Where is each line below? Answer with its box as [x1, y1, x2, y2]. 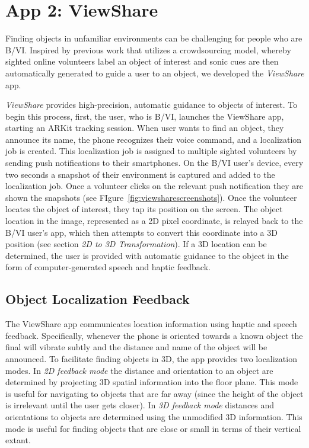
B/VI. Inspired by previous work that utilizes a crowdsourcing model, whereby [5, 43, 291, 56]
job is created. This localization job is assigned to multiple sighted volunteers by [5, 145, 297, 157]
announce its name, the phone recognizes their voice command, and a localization [5, 133, 302, 145]
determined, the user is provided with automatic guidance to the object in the [5, 249, 289, 261]
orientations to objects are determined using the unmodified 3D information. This [5, 410, 302, 423]
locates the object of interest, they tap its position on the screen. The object [5, 203, 283, 215]
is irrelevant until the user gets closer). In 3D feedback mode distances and [5, 399, 275, 411]
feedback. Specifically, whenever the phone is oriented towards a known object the [5, 329, 303, 341]
